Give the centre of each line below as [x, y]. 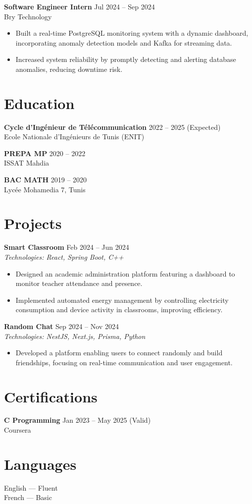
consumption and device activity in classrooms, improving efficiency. [119, 309]
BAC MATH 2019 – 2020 [46, 180]
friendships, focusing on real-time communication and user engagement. [124, 362]
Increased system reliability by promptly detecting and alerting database [126, 59]
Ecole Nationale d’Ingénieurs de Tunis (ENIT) [74, 137]
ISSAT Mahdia [27, 163]
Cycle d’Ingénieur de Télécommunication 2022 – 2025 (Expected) [112, 127]
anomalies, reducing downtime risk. [69, 69]
